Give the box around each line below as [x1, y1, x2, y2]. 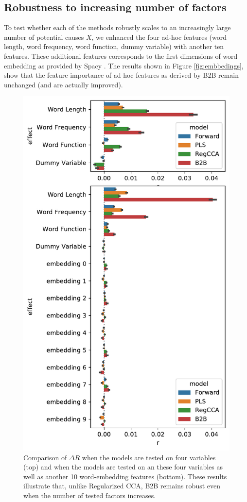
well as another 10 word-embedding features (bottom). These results [23, 471, 227, 481]
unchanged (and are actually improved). [4, 79, 123, 89]
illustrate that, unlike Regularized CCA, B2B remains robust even [23, 481, 221, 491]
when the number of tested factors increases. [23, 490, 156, 501]
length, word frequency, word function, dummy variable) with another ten [4, 41, 224, 51]
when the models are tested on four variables [82, 452, 216, 462]
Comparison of [23, 452, 67, 462]
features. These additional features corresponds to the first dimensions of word [4, 50, 238, 61]
